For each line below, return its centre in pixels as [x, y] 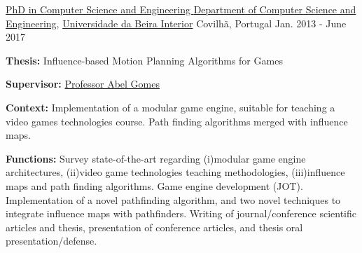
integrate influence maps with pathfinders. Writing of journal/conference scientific [181, 213]
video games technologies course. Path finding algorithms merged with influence [177, 121]
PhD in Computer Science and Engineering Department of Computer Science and [181, 9]
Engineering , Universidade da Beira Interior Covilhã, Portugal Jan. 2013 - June [176, 23]
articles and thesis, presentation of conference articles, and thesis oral [154, 227]
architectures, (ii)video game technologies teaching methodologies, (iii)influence [175, 172]
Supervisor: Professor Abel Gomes [83, 84]
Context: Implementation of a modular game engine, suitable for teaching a [170, 107]
